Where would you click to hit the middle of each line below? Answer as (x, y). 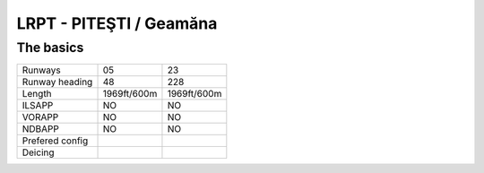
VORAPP (40, 117)
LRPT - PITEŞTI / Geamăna (117, 23)
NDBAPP (41, 129)
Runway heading (57, 82)
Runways (42, 70)
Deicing (38, 152)
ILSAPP (38, 106)
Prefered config (55, 141)
